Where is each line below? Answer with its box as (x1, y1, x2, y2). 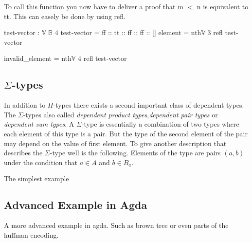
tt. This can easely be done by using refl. (4, 11, 126, 21)
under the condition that (4, 157, 77, 167)
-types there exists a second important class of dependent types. (53, 100, 244, 110)
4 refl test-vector (78, 53, 127, 63)
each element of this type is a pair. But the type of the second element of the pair (4, 128, 248, 138)
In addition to (4, 100, 46, 110)
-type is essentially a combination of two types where (81, 119, 239, 129)
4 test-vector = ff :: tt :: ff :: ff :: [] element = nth (54, 27, 201, 37)
